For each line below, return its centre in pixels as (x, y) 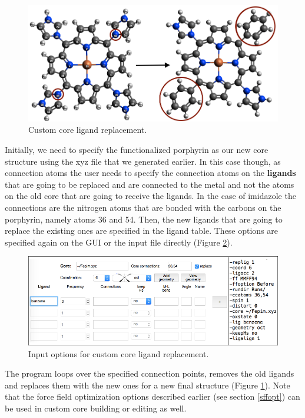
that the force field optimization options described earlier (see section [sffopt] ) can (152, 396)
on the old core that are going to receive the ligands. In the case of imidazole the (150, 196)
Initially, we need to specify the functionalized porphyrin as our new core (137, 150)
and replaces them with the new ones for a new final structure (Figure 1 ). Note (147, 385)
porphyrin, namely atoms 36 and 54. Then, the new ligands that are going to (144, 219)
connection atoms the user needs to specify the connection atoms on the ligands (150, 173)
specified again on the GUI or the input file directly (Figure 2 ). (119, 242)
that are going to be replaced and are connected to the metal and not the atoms (150, 184)
